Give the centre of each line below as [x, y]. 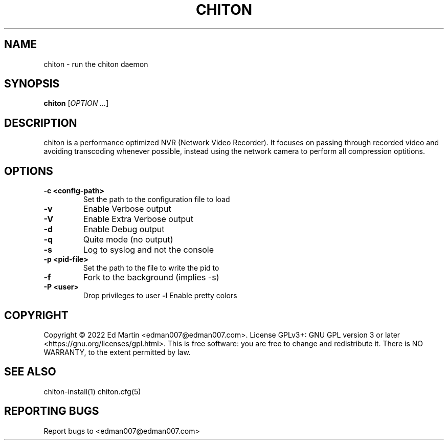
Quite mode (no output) [128, 240]
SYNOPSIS [32, 84]
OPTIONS [29, 171]
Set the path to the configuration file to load [156, 199]
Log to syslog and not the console [149, 250]
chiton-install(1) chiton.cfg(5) [92, 391]
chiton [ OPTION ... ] [76, 103]
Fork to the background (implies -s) [151, 277]
